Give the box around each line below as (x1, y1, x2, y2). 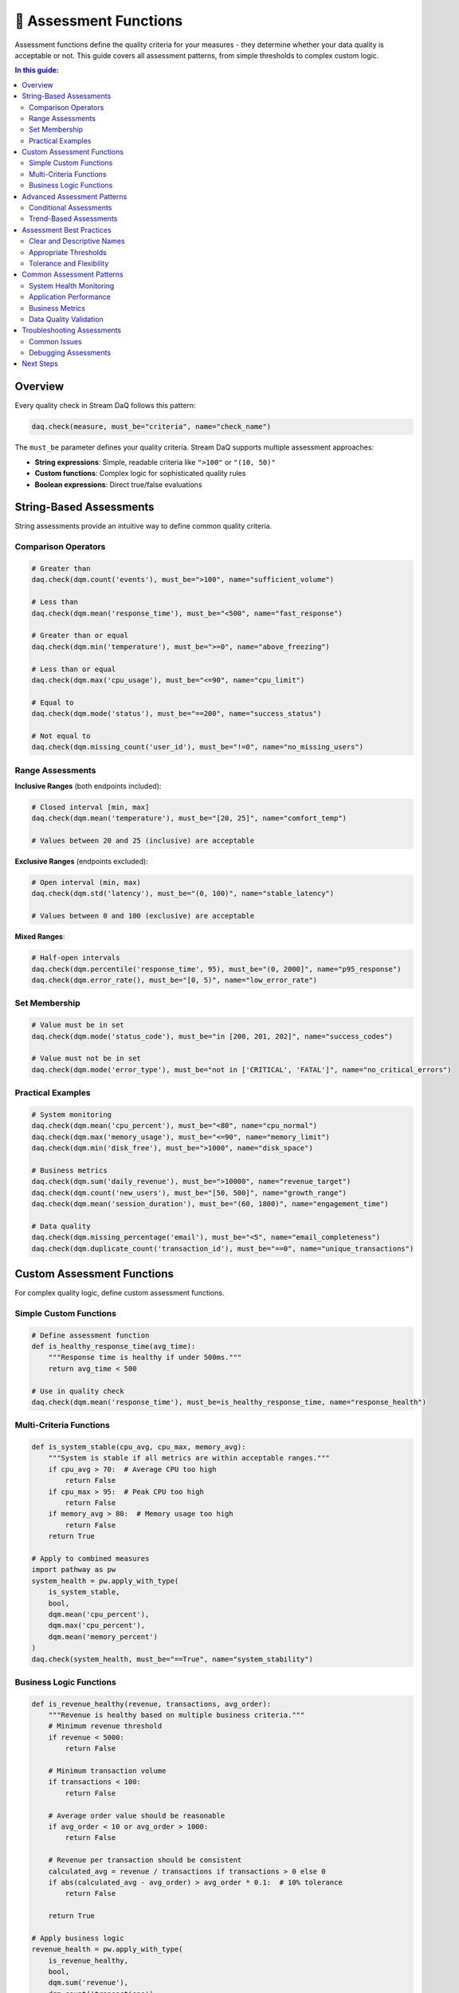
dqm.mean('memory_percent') (48, 1632, 159, 1641)
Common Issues (29, 336, 83, 346)
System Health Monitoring (29, 281, 115, 290)
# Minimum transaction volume (48, 1766, 167, 1775)
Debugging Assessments (29, 348, 112, 358)
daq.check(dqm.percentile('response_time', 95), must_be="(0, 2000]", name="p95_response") (31, 965, 402, 973)
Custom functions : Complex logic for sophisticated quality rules (34, 469, 246, 478)
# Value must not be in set (31, 1054, 141, 1063)
